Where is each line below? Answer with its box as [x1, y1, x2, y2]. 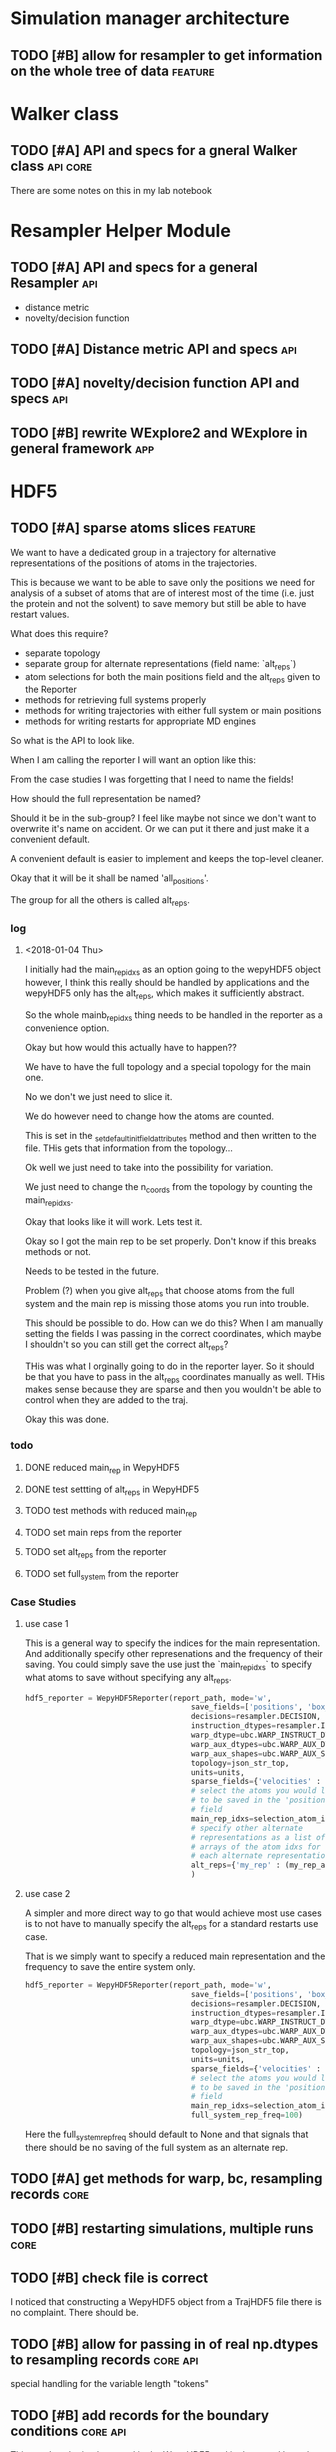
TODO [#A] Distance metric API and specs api [10, 340, 297, 357]
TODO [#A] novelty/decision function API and [10, 375, 300, 392]
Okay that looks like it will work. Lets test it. [24, 1216, 203, 1228]
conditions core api [10, 2422, 127, 2439]
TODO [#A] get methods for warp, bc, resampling [10, 2170, 323, 2187]
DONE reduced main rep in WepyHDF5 [24, 1461, 180, 1476]
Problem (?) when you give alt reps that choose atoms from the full [24, 1285, 295, 1299]
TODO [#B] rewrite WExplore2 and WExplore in [10, 424, 308, 441]
